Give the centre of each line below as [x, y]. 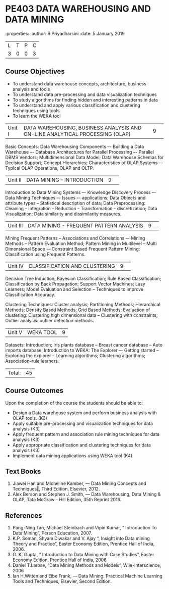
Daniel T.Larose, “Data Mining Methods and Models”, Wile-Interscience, [87, 565]
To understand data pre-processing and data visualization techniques [84, 94]
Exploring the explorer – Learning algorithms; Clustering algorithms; [75, 355]
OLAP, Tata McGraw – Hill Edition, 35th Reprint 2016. [67, 500]
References [24, 516]
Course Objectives [35, 71]
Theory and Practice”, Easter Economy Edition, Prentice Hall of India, [83, 544]
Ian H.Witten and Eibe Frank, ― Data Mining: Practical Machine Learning [87, 576]
